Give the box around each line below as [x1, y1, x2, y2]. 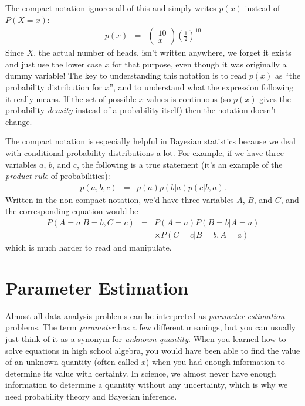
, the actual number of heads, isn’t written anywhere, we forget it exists [33, 46, 292, 59]
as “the [274, 69, 301, 82]
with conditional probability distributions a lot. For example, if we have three [5, 146, 284, 158]
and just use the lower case [5, 57, 102, 70]
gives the [259, 92, 291, 104]
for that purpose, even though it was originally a [112, 57, 287, 70]
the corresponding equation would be [5, 205, 138, 217]
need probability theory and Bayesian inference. [5, 390, 177, 402]
